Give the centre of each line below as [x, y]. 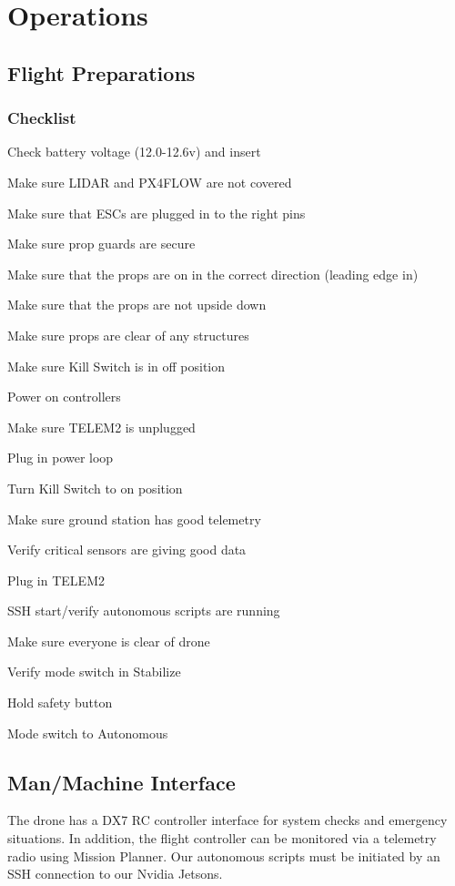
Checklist [42, 118]
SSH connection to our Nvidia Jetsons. [115, 874]
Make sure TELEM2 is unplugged [101, 427]
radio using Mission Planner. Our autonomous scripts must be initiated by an [224, 855]
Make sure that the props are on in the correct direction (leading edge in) [213, 274]
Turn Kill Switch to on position [95, 488]
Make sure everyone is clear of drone [109, 641]
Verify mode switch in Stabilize [94, 672]
